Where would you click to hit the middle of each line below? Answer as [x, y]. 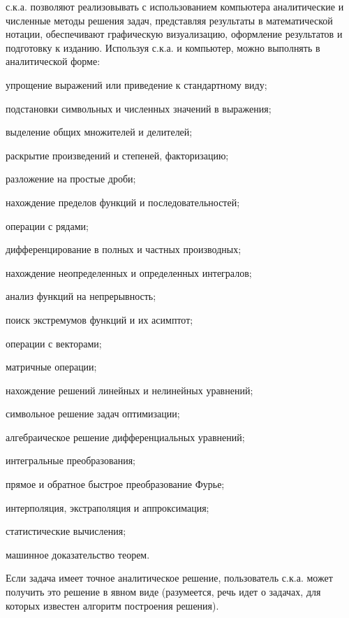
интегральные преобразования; [70, 460]
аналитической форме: [53, 61]
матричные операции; [51, 367]
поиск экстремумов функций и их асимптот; [99, 319]
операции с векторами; [54, 343]
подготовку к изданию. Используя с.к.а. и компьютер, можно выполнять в [163, 47]
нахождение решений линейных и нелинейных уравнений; [129, 390]
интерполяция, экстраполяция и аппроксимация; [107, 507]
